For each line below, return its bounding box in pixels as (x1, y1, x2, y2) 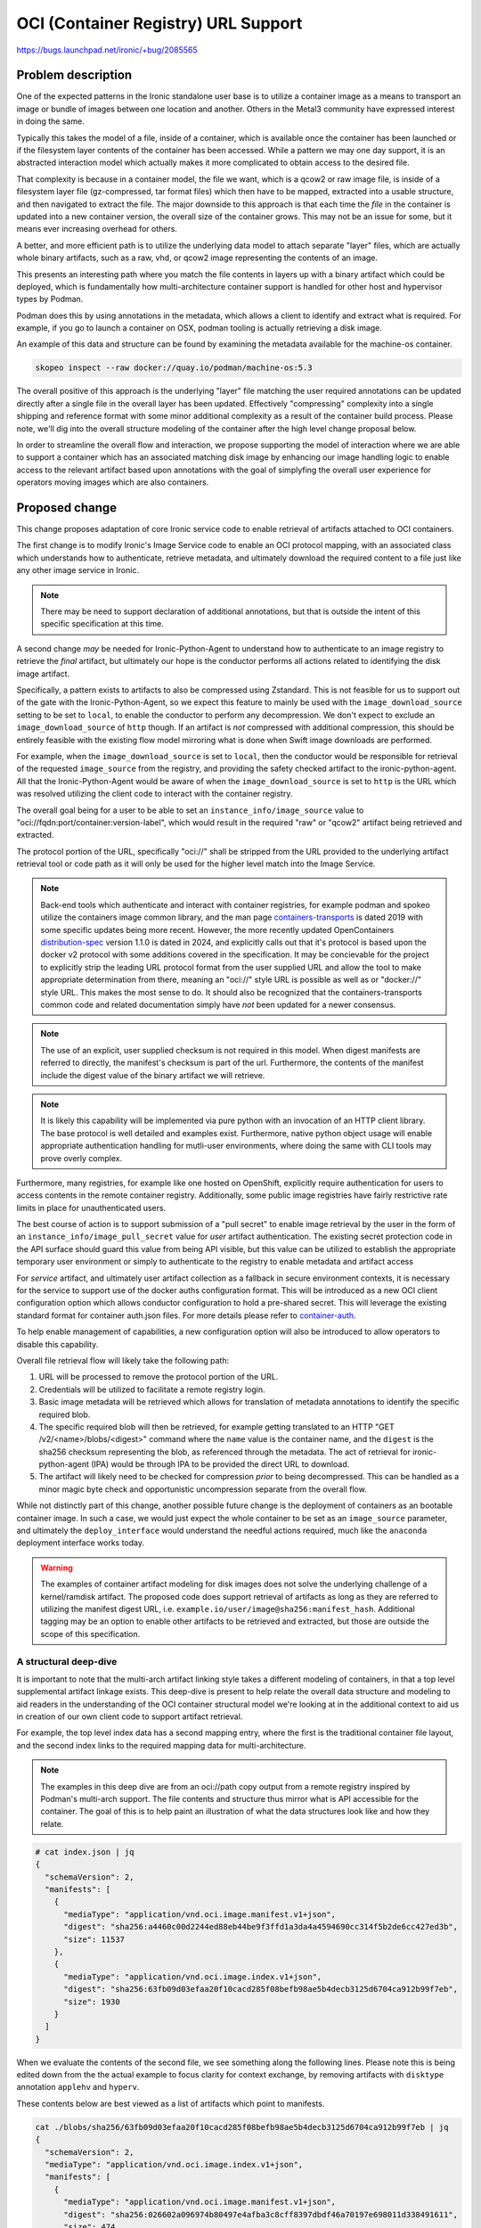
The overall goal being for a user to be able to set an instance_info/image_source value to (16, 805, 364, 815)
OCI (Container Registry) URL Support (16, 13, 303, 33)
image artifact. (16, 668, 70, 679)
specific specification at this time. (40, 618, 165, 629)
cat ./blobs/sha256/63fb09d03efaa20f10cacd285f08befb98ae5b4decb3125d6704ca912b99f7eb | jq (35, 2122, 449, 2132)
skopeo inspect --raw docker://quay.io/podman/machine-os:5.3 (35, 363, 313, 373)
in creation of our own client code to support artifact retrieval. (16, 1711, 243, 1722)
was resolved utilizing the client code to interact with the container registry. (16, 789, 293, 799)
